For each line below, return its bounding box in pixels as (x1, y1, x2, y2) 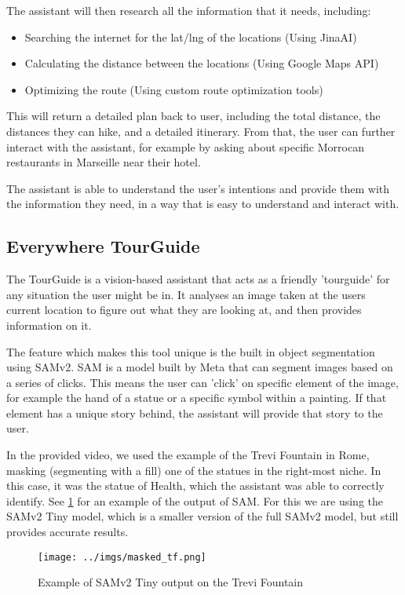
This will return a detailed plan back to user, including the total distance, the (6, 108, 381, 124)
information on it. (6, 316, 92, 333)
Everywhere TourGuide (6, 234, 200, 258)
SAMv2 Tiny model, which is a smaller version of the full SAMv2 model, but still (6, 508, 399, 524)
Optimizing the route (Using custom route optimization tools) (24, 81, 323, 97)
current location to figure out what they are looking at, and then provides (6, 301, 362, 318)
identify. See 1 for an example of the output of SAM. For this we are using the (6, 492, 383, 509)
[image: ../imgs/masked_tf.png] (38, 551, 206, 563)
